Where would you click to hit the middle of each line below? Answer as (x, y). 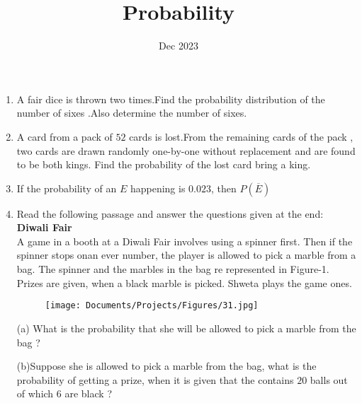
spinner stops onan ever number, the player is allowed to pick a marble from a (186, 255)
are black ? (88, 393)
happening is (158, 188)
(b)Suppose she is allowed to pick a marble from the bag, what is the (166, 366)
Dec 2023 (179, 46)
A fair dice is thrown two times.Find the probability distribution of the (171, 99)
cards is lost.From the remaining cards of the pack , (241, 136)
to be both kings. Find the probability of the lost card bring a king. (164, 164)
